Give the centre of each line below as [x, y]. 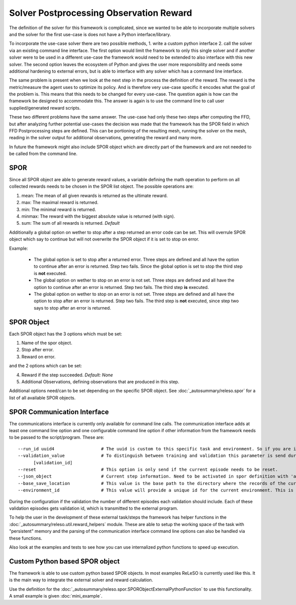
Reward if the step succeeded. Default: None [67, 375]
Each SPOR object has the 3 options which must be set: [66, 334]
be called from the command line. [43, 154]
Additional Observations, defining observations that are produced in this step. [100, 382]
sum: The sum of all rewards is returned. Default [71, 223]
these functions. [26, 538]
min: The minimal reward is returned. [59, 209]
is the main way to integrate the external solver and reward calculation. [81, 580]
